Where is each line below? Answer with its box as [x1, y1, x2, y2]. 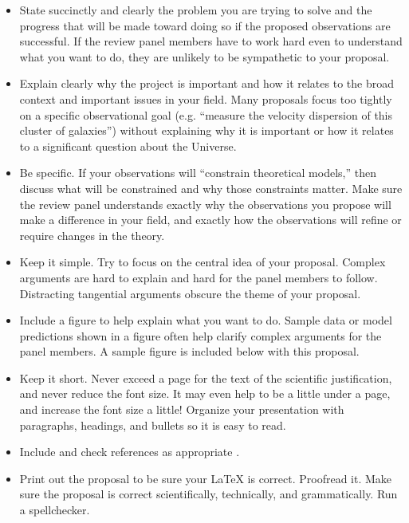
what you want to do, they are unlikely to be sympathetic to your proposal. [19, 48, 390, 65]
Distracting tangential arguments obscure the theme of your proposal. [19, 285, 361, 301]
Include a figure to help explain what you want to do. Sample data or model [19, 312, 392, 328]
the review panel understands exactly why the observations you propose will [19, 195, 391, 212]
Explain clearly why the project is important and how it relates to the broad [19, 75, 394, 92]
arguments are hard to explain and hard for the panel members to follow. [19, 269, 378, 285]
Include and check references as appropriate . [19, 443, 240, 460]
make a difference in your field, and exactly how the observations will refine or [19, 211, 402, 228]
